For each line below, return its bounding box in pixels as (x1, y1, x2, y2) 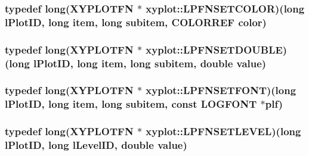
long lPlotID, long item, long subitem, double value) (9, 55, 267, 70)
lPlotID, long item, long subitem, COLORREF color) (5, 14, 267, 29)
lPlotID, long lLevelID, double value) (5, 138, 187, 152)
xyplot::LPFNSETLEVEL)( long (146, 124, 301, 139)
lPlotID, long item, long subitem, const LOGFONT (5, 96, 257, 111)
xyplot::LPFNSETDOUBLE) (146, 42, 288, 57)
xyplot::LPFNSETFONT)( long (146, 83, 296, 98)
